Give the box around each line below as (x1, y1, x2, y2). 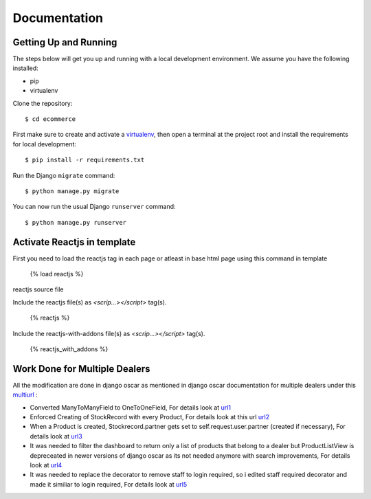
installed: (12, 64, 39, 72)
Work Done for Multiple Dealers (12, 363, 150, 375)
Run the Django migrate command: (12, 171, 115, 179)
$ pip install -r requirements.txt (25, 156, 145, 164)
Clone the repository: (12, 99, 73, 107)
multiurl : (12, 390, 38, 399)
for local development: (12, 140, 77, 148)
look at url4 (30, 461, 63, 469)
